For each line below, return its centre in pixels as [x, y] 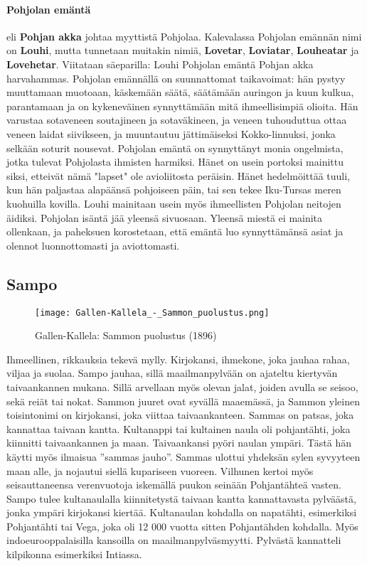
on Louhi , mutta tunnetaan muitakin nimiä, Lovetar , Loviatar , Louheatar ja [183, 50]
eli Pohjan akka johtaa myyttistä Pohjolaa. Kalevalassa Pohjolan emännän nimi [184, 36]
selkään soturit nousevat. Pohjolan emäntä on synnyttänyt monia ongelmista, [175, 148]
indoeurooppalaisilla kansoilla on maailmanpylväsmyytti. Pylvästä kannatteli [174, 540]
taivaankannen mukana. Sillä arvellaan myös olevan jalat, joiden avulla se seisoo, [182, 386]
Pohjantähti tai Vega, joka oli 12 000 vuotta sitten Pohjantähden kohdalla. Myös [182, 526]
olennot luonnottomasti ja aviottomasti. [93, 245]
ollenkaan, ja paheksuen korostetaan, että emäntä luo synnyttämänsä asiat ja [175, 231]
